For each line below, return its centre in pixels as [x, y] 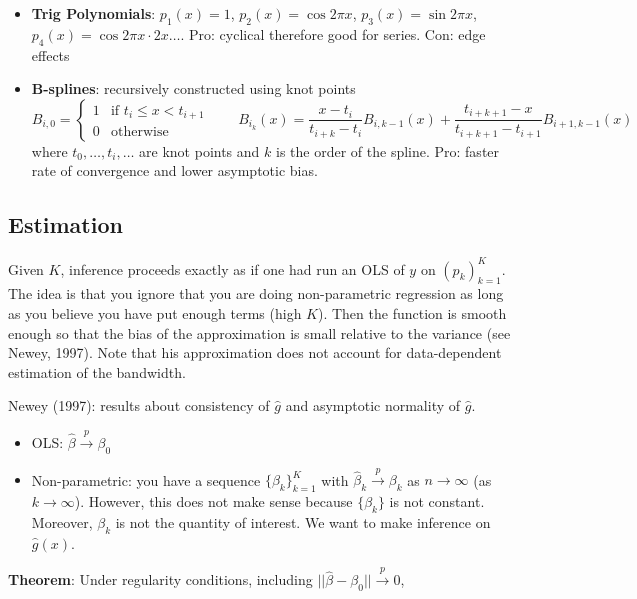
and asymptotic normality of [373, 405]
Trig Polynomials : [93, 13]
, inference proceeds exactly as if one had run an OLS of [232, 268]
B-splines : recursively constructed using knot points [193, 88]
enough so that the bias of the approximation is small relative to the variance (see [259, 332]
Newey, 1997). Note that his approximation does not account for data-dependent [255, 352]
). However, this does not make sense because [213, 501]
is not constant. [437, 501]
